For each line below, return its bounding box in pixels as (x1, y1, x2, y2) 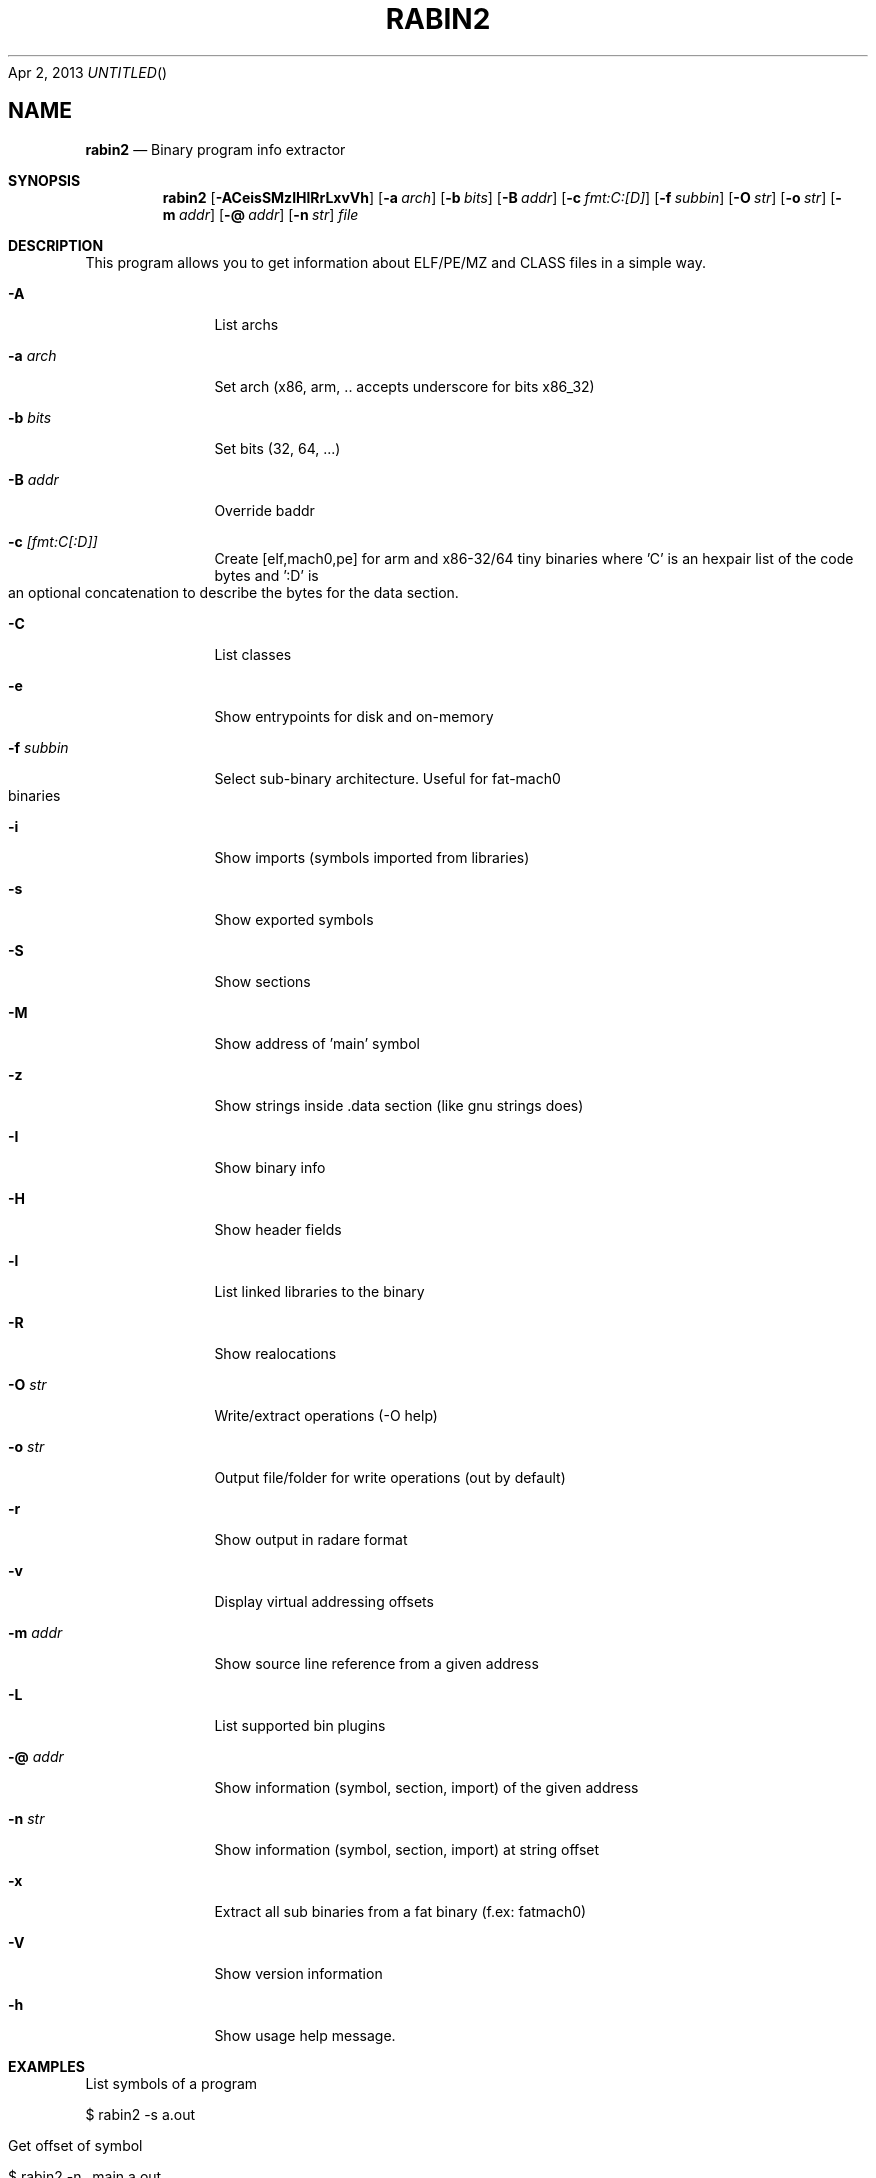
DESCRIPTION (8, 236, 104, 254)
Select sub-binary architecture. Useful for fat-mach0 (214, 769, 561, 787)
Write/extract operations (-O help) (214, 1406, 438, 1424)
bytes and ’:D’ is (214, 566, 319, 584)
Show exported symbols (214, 910, 374, 928)
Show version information (214, 1964, 383, 1982)
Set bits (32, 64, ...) (214, 439, 341, 457)
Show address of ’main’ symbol (214, 1034, 420, 1052)
